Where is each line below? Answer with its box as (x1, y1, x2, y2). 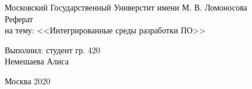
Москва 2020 (5, 74, 50, 87)
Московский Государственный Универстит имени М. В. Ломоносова (5, 1, 247, 13)
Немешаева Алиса (5, 55, 69, 67)
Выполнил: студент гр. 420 (5, 43, 100, 56)
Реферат (5, 12, 33, 25)
